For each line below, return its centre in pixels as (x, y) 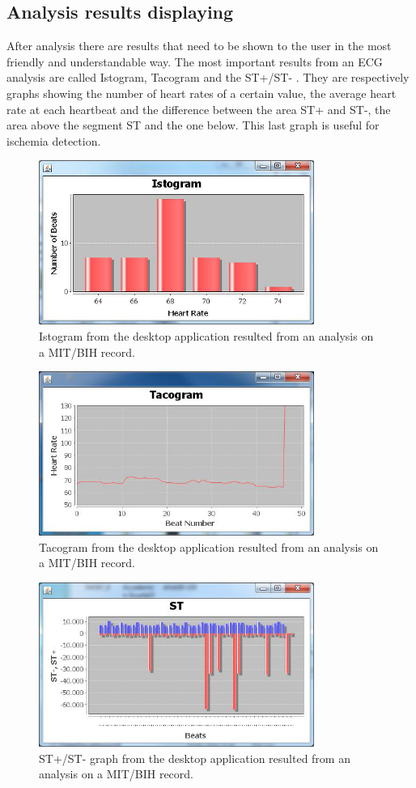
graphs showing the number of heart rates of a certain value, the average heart (202, 93)
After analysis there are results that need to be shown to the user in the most (199, 46)
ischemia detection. (54, 140)
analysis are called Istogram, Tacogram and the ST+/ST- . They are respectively (208, 77)
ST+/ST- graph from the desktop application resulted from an (195, 758)
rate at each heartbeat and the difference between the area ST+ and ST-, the (199, 109)
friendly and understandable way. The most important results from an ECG (195, 61)
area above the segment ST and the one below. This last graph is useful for (193, 125)
